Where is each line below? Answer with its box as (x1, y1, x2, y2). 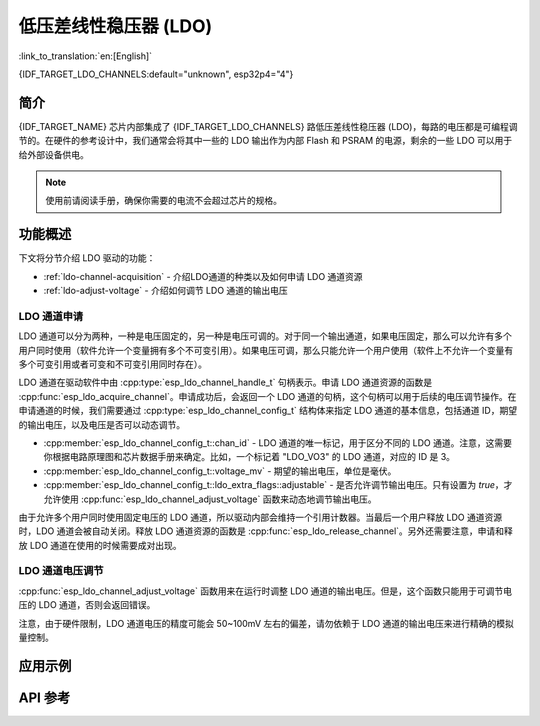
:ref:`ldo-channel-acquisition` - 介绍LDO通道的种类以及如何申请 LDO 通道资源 (43, 270, 364, 282)
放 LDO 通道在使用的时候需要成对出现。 (18, 539, 182, 551)
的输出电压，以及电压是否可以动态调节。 (18, 418, 185, 430)
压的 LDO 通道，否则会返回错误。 (18, 599, 156, 611)
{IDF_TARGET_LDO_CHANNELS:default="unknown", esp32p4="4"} (18, 68, 294, 80)
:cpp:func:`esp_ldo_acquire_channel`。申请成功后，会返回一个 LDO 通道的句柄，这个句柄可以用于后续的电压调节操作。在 (18, 390, 517, 402)
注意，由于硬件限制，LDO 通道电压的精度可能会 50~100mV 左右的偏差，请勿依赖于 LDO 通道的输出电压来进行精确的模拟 (18, 617, 515, 629)
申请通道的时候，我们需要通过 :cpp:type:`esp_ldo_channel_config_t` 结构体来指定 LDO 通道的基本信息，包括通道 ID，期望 (18, 405, 518, 417)
